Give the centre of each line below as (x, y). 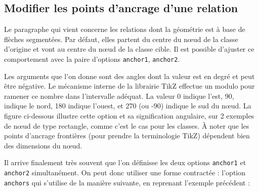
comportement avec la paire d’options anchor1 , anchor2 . (92, 59)
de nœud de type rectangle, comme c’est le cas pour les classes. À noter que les (127, 125)
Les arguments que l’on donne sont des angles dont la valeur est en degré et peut (129, 76)
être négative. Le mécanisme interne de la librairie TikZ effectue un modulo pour (129, 86)
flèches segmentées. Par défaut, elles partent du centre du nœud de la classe (121, 39)
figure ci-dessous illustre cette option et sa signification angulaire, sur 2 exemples (129, 116)
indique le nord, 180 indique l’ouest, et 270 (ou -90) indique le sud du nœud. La (128, 106)
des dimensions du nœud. (43, 145)
